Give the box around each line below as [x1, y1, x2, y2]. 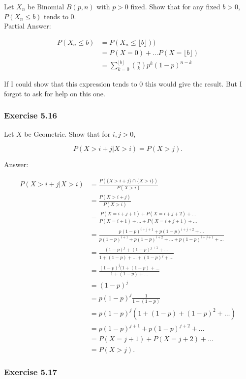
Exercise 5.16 [4, 109, 58, 121]
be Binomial [28, 1, 64, 11]
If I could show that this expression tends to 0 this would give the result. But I [4, 79, 242, 89]
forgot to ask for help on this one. [4, 88, 105, 98]
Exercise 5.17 [4, 366, 58, 378]
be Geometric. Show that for [24, 128, 111, 139]
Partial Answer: [4, 21, 51, 31]
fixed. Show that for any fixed [130, 1, 220, 11]
